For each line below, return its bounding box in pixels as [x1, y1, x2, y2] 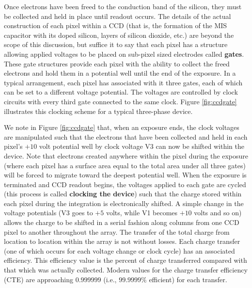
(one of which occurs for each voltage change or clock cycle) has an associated [4, 245, 235, 256]
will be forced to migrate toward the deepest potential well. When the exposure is [4, 170, 247, 180]
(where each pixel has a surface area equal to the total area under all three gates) [4, 160, 246, 170]
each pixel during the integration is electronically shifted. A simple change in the [4, 198, 244, 208]
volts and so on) [194, 208, 242, 218]
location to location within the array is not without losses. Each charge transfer [4, 236, 240, 246]
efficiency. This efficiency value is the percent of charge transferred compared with [4, 255, 247, 265]
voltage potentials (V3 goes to [4, 208, 93, 218]
